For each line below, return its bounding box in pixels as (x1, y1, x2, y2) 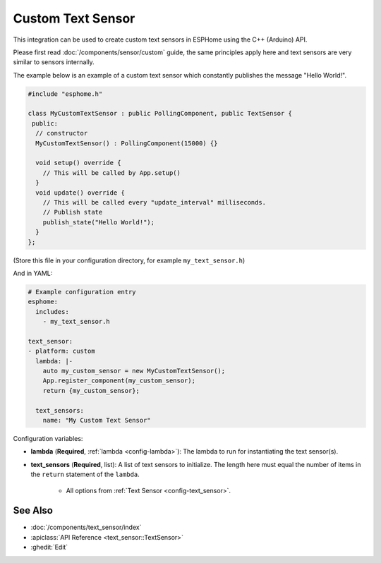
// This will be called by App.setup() (42, 169, 181, 176)
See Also (13, 504, 53, 516)
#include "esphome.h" (28, 90, 103, 98)
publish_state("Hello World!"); (42, 218, 155, 226)
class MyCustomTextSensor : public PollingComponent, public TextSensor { (28, 109, 293, 118)
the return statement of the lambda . (30, 470, 140, 479)
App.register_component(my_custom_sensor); (42, 377, 195, 385)
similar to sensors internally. (13, 58, 95, 66)
